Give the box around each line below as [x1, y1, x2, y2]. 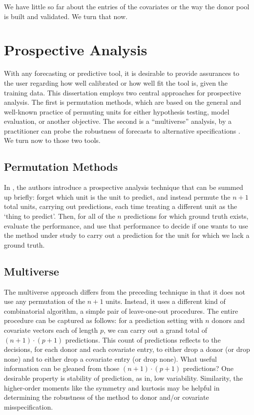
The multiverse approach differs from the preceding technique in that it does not [4, 286, 245, 297]
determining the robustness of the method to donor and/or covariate [4, 392, 209, 402]
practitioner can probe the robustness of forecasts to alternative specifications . [4, 125, 240, 136]
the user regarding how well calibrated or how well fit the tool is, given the [4, 77, 228, 88]
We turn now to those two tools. [4, 135, 101, 145]
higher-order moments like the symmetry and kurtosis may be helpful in [4, 382, 220, 392]
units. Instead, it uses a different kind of [106, 296, 226, 306]
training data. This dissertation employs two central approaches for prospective [4, 87, 241, 97]
